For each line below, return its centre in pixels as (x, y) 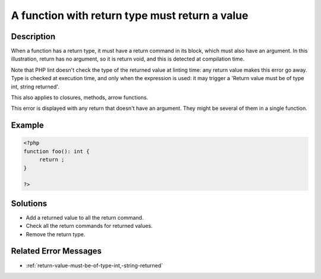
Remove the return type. (56, 234)
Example (27, 126)
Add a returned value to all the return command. (85, 217)
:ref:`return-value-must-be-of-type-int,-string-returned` (95, 265)
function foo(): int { (56, 151)
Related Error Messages (56, 251)
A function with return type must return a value (130, 15)
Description (33, 37)
